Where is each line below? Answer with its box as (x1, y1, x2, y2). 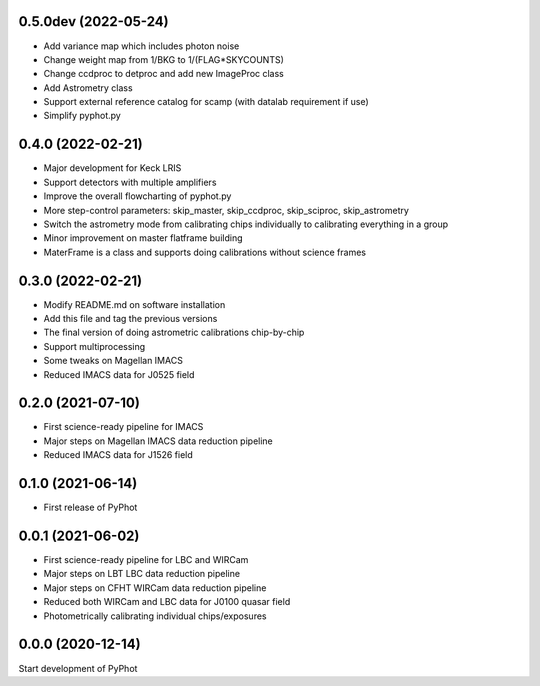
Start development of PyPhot (18, 662, 138, 674)
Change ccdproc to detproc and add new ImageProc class (43, 68, 284, 80)
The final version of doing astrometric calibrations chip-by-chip (43, 326, 305, 339)
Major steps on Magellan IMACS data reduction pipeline (43, 435, 274, 447)
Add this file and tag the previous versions (43, 313, 218, 325)
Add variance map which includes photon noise (43, 40, 240, 52)
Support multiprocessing (43, 340, 146, 352)
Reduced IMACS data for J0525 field (43, 368, 195, 380)
